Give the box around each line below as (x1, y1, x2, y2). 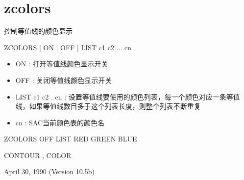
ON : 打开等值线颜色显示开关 (15, 59, 108, 69)
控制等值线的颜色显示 (4, 26, 73, 36)
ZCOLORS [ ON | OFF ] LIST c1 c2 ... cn (4, 42, 131, 52)
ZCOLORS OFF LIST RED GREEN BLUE (4, 134, 137, 144)
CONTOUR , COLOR (4, 150, 72, 160)
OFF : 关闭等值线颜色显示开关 (15, 75, 112, 85)
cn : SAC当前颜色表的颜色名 (15, 117, 105, 127)
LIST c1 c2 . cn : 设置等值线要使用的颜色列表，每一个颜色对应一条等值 (15, 91, 240, 101)
